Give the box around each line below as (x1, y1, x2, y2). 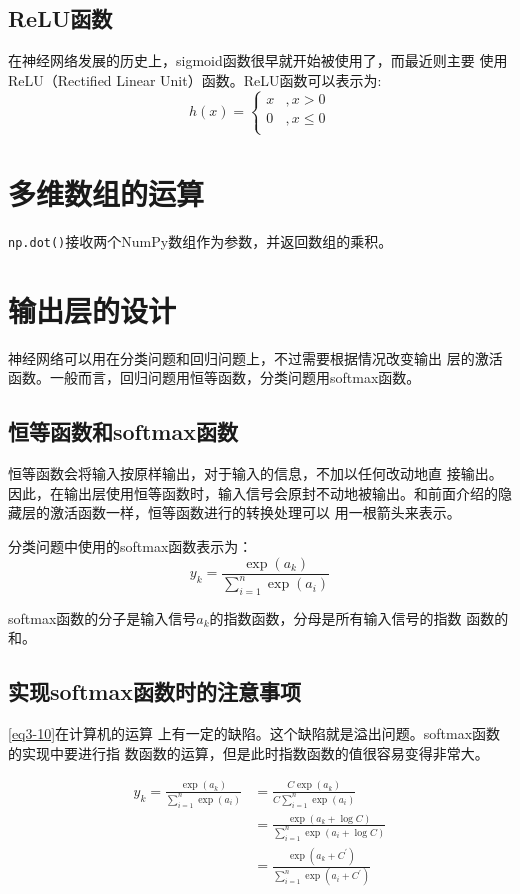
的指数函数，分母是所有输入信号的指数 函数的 (209, 607, 509, 628)
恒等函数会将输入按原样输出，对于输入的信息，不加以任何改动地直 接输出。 (8, 463, 503, 484)
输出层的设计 (8, 289, 177, 330)
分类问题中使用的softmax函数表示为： (8, 536, 253, 557)
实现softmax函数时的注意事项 (8, 676, 301, 707)
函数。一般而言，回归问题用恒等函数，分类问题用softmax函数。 (8, 367, 421, 388)
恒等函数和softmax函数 (8, 416, 238, 447)
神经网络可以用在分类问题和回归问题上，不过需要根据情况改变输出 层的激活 (8, 347, 503, 368)
